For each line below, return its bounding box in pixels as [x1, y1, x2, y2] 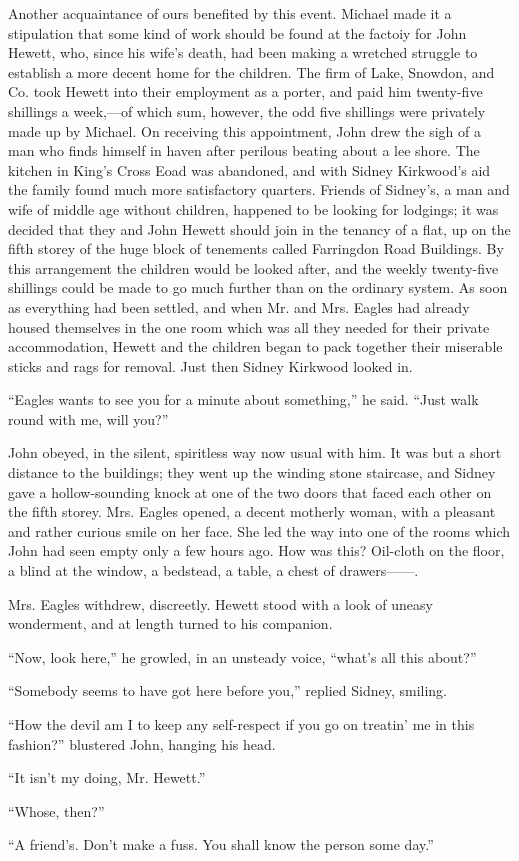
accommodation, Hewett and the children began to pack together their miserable [8, 336, 503, 357]
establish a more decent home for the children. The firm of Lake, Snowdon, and [8, 61, 495, 82]
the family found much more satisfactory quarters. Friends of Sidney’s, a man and [8, 179, 510, 200]
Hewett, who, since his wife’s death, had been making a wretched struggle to [8, 42, 478, 63]
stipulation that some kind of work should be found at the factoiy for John [8, 22, 467, 43]
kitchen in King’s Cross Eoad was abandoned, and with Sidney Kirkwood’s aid [8, 159, 491, 180]
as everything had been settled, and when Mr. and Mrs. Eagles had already [8, 296, 470, 317]
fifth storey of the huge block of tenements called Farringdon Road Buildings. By [8, 238, 504, 259]
